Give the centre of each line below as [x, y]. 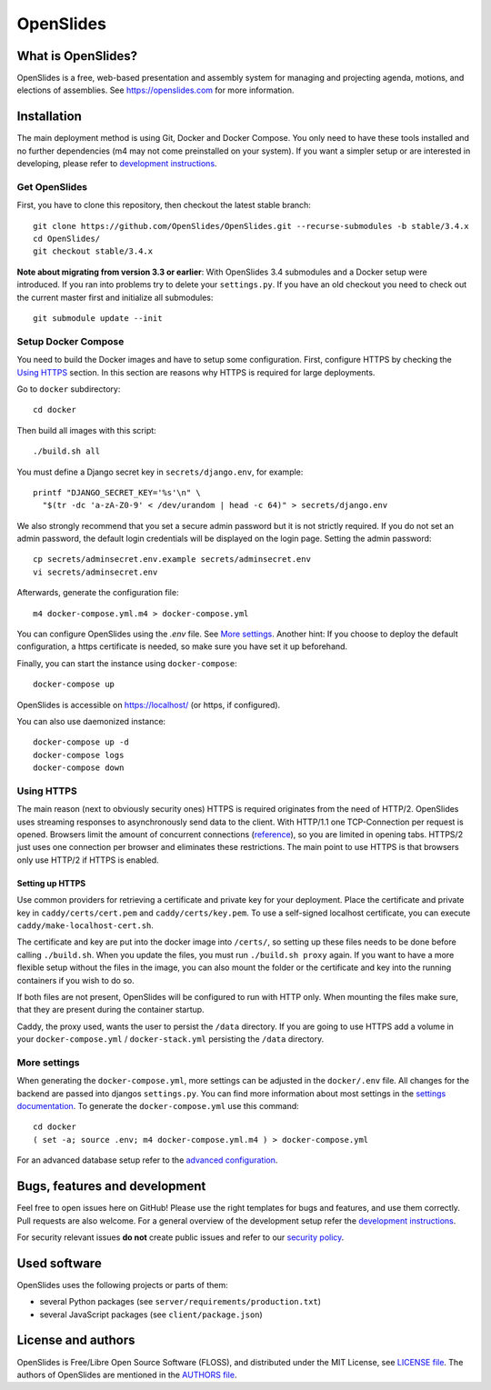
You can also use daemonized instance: [91, 721]
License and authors [76, 1340]
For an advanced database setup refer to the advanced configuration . [147, 1160]
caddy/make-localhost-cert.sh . [85, 925]
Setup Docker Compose [70, 341]
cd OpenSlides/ [67, 239]
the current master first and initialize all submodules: [115, 297]
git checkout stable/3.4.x [93, 251]
